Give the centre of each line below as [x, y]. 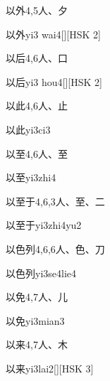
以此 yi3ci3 [28, 129]
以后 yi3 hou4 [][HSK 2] [54, 81]
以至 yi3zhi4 [31, 177]
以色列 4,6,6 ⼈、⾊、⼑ [55, 248]
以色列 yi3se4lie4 [41, 273]
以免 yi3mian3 [35, 320]
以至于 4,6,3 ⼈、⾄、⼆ [55, 201]
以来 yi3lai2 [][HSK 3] [50, 368]
